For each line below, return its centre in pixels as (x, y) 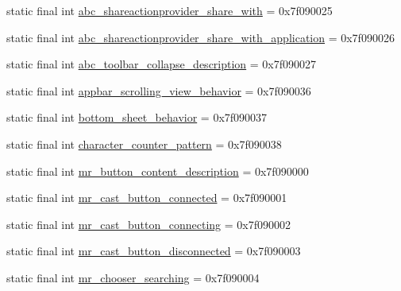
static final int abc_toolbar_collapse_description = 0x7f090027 (162, 64)
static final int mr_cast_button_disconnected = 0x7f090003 (154, 251)
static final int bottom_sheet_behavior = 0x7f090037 (137, 117)
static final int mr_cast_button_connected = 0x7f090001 (147, 198)
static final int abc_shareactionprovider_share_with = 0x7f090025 (170, 10)
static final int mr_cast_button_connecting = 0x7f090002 (149, 224)
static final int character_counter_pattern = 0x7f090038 (144, 144)
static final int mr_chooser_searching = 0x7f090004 (133, 277)
